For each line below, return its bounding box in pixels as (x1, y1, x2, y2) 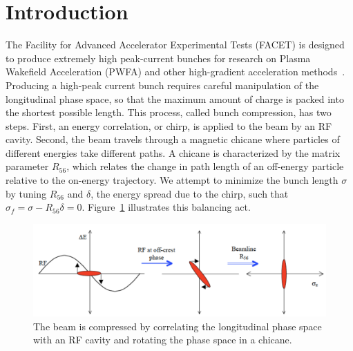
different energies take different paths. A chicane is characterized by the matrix (6, 145, 341, 160)
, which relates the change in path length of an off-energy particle (66, 159, 344, 173)
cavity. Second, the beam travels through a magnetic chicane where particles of (6, 132, 340, 146)
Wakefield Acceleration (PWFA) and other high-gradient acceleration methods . (6, 64, 345, 79)
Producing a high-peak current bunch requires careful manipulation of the (6, 77, 319, 92)
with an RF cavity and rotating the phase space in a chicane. (33, 332, 292, 347)
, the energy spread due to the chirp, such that (90, 186, 289, 200)
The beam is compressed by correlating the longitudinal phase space (33, 319, 322, 333)
